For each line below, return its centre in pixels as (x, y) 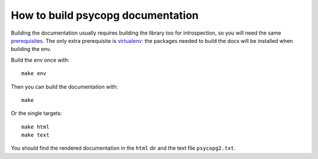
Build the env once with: (40, 60)
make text (35, 135)
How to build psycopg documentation (105, 15)
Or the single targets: (37, 113)
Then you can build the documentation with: (64, 87)
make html (35, 127)
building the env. (31, 49)
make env (34, 74)
